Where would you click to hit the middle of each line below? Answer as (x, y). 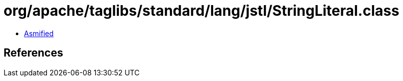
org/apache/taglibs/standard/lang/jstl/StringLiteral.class (202, 11)
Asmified (39, 33)
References (33, 53)
